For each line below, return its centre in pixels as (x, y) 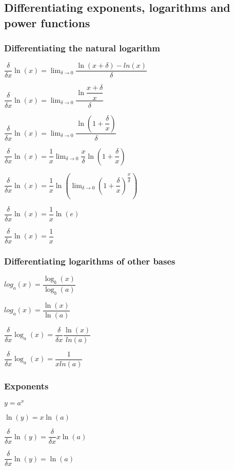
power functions (47, 22)
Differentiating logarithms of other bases (90, 261)
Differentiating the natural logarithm (82, 48)
